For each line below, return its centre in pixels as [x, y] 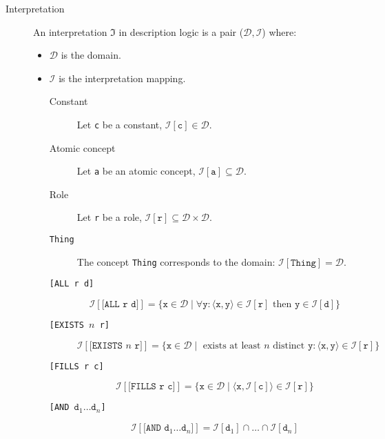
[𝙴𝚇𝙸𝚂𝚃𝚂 [106, 345]
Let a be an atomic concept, [136, 171]
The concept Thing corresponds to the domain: [176, 261]
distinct [289, 345]
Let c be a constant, [119, 124]
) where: [279, 31]
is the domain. [91, 55]
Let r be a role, [109, 217]
